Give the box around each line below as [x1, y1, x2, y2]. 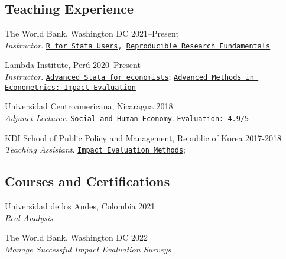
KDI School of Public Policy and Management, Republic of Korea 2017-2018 [5, 131, 281, 144]
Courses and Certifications [5, 172, 170, 190]
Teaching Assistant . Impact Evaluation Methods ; [5, 143, 186, 156]
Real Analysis [5, 211, 53, 224]
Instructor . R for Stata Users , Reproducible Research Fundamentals [5, 38, 271, 51]
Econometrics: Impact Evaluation [5, 83, 136, 92]
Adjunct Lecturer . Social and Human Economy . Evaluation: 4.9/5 [5, 111, 249, 124]
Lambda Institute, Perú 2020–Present [5, 59, 141, 71]
